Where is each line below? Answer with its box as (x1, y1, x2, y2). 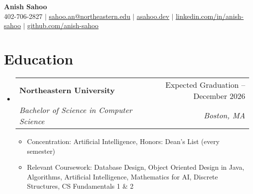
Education (4, 48, 73, 68)
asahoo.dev (136, 11, 169, 21)
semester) (27, 145, 55, 156)
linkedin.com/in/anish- (176, 11, 244, 21)
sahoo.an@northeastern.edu (49, 11, 130, 21)
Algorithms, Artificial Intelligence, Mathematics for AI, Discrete (27, 171, 218, 181)
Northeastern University (19, 84, 115, 96)
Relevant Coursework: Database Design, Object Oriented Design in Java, (27, 162, 244, 172)
